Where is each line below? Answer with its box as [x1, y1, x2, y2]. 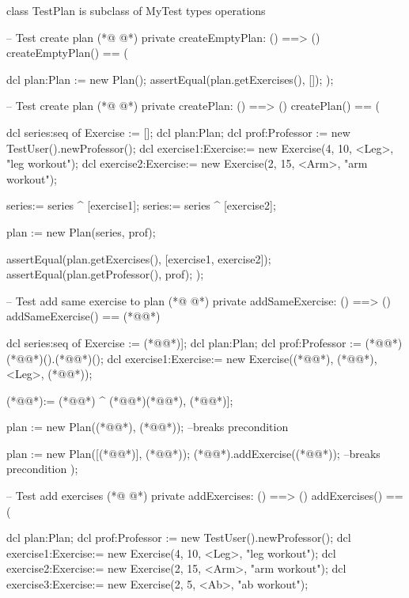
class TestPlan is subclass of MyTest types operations [6, 2, 266, 18]
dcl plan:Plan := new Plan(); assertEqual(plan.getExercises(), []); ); [6, 70, 334, 87]
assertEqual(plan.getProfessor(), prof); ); [6, 266, 204, 282]
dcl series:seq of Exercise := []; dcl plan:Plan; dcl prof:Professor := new [6, 123, 350, 140]
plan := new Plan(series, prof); [6, 223, 156, 240]
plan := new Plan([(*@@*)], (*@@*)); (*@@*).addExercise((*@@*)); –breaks [6, 445, 381, 461]
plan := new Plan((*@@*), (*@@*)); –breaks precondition [6, 418, 289, 435]
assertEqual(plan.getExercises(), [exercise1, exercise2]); [6, 250, 271, 267]
